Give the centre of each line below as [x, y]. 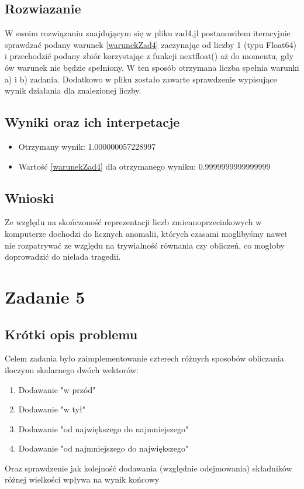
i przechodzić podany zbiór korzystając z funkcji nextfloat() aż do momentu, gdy [149, 56]
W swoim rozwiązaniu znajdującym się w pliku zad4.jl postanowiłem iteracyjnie [148, 33]
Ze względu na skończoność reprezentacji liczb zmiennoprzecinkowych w [133, 222]
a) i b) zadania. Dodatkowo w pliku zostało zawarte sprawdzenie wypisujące [141, 79]
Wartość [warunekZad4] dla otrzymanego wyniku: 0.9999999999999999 [144, 166]
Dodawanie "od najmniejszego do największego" [103, 448]
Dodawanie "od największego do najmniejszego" [103, 428]
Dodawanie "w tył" [52, 409]
